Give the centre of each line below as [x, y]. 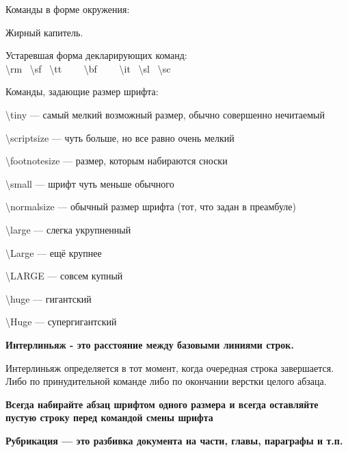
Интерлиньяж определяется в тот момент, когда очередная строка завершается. [170, 367]
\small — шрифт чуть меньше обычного [90, 183]
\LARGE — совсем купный [64, 276]
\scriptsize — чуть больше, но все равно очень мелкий [120, 137]
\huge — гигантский [49, 298]
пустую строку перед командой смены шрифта [109, 417]
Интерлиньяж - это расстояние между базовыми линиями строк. [150, 344]
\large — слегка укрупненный [68, 229]
